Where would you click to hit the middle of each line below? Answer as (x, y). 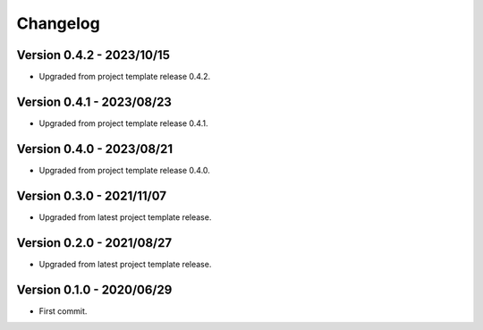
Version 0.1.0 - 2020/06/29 (94, 289)
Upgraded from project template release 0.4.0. (124, 170)
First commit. (63, 311)
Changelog (58, 23)
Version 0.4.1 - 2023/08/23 (94, 102)
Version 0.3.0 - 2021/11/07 (92, 195)
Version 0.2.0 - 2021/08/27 (94, 243)
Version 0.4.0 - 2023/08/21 (95, 149)
